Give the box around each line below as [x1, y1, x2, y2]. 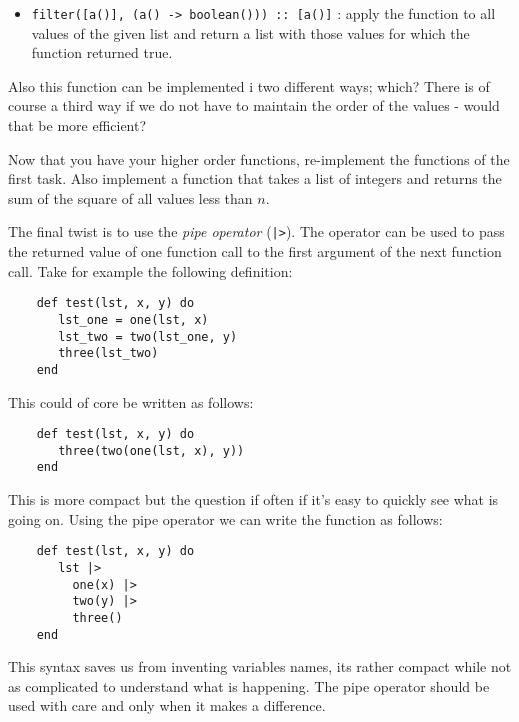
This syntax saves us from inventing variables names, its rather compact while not [8, 656, 512, 677]
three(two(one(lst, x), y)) [58, 443, 245, 458]
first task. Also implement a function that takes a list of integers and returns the [8, 168, 502, 189]
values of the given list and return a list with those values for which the [31, 22, 470, 43]
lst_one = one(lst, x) [58, 312, 209, 327]
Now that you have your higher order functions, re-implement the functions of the [8, 148, 510, 169]
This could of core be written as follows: [8, 391, 254, 412]
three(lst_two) [58, 346, 159, 361]
